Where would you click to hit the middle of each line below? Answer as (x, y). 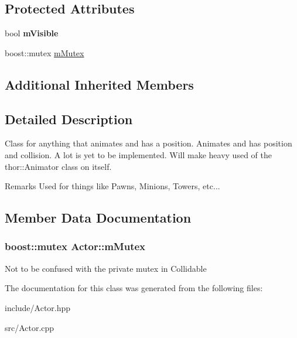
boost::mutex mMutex (45, 52)
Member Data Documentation (98, 218)
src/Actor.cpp (30, 327)
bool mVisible (32, 33)
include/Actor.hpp (38, 307)
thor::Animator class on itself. (58, 166)
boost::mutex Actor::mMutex (75, 246)
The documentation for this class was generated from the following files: (134, 288)
